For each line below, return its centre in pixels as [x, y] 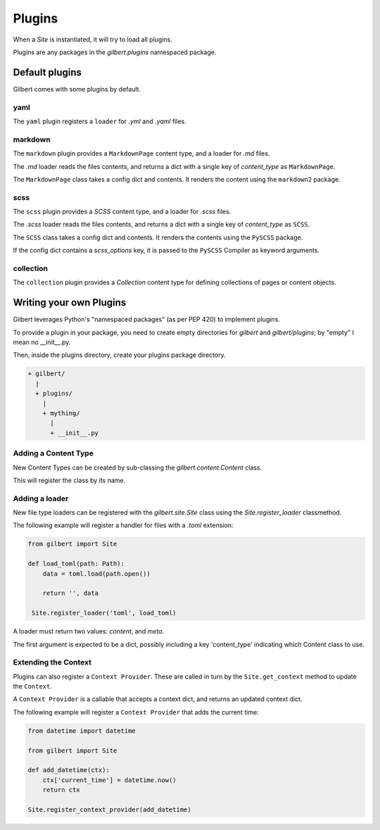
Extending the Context [52, 662]
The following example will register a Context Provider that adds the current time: [136, 712]
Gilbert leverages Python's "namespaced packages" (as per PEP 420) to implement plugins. [147, 320]
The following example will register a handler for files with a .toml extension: [123, 525]
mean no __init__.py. [42, 342]
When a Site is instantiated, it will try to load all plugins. [93, 39]
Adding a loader [41, 498]
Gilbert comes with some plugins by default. [77, 89]
